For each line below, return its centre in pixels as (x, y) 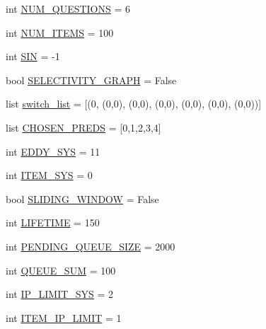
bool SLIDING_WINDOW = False (82, 198)
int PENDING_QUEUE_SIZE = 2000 (91, 246)
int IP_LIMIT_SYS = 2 (60, 294)
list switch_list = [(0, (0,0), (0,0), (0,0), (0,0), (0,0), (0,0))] (134, 104)
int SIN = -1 (33, 56)
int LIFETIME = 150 (53, 223)
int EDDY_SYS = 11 (53, 151)
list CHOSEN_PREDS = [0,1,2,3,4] (83, 127)
